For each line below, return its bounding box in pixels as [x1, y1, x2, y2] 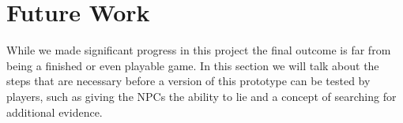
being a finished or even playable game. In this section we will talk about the [6, 57, 379, 73]
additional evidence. [6, 103, 103, 120]
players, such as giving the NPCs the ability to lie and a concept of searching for [6, 88, 397, 104]
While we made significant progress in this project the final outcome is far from [6, 42, 391, 58]
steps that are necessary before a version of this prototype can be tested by [6, 73, 371, 89]
